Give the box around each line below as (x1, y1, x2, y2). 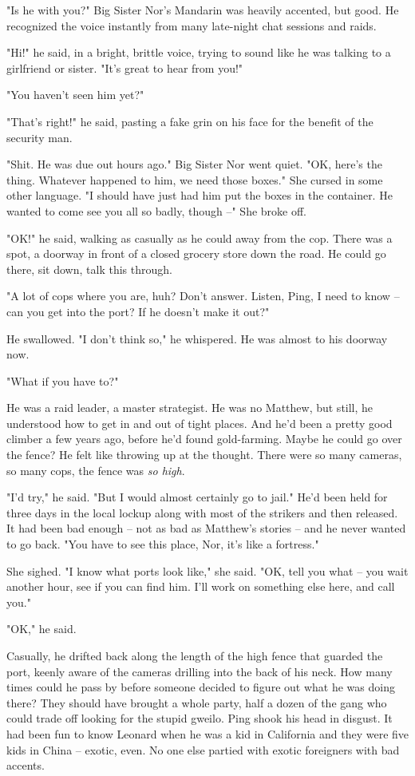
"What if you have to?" (6, 372, 119, 389)
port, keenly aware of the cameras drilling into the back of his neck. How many (6, 663, 393, 679)
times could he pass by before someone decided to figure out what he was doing (6, 679, 395, 695)
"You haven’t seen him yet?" (6, 86, 144, 103)
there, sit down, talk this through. (6, 260, 172, 277)
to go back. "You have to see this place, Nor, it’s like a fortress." (6, 536, 319, 552)
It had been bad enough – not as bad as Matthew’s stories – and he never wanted (6, 520, 406, 536)
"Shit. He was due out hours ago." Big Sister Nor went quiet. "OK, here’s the (6, 156, 382, 172)
